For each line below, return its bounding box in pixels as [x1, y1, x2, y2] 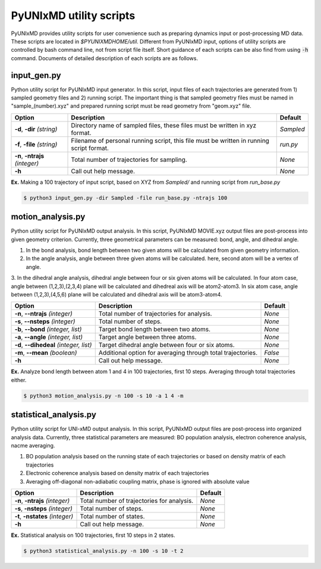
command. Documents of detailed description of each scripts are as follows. [11, 54, 199, 62]
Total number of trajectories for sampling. [71, 155, 187, 164]
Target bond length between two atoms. [98, 325, 211, 333]
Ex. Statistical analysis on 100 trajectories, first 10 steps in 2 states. [11, 532, 175, 539]
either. [11, 376, 27, 383]
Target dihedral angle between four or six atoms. [98, 341, 235, 349]
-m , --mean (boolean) [14, 349, 77, 357]
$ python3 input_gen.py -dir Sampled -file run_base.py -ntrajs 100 [23, 194, 228, 201]
